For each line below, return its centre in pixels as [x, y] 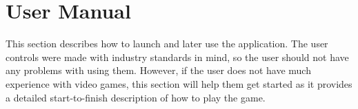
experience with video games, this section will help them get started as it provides [179, 83]
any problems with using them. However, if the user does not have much [158, 70]
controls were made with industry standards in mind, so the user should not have [177, 57]
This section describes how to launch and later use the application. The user [167, 44]
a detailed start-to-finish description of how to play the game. [136, 97]
